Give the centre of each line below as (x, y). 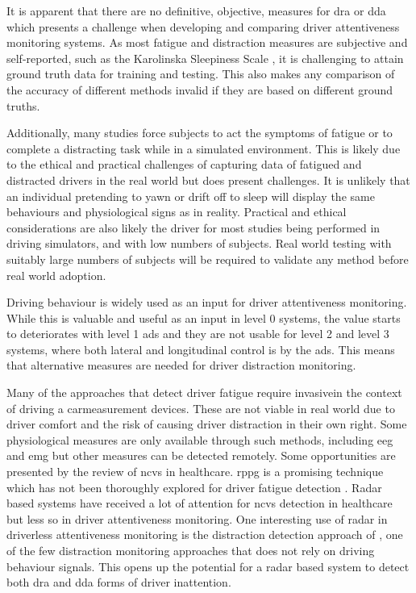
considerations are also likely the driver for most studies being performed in (193, 227)
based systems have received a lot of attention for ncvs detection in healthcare (200, 503)
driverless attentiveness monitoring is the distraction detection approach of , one (205, 535)
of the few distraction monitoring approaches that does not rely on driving (191, 550)
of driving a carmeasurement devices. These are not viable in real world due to (201, 408)
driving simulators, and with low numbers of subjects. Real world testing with (199, 243)
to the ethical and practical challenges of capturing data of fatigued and (184, 164)
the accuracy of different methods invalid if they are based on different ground (200, 89)
